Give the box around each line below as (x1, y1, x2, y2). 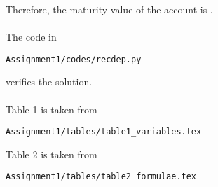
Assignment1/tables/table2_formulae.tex (6, 172, 197, 182)
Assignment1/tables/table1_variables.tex (6, 127, 202, 137)
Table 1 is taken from (6, 102, 97, 116)
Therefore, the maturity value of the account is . (6, 2, 213, 16)
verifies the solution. (6, 74, 93, 89)
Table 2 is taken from (6, 146, 97, 161)
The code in (6, 29, 57, 44)
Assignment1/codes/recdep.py (6, 54, 142, 64)
